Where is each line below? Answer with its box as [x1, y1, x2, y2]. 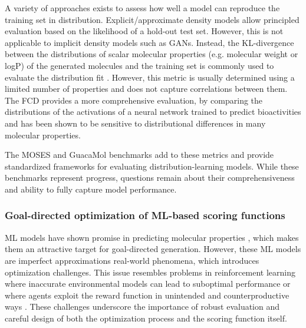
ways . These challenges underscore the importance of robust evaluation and [5, 300, 280, 313]
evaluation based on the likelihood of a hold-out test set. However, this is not [5, 25, 284, 37]
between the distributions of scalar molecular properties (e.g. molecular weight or [5, 48, 298, 60]
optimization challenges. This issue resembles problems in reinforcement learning [5, 266, 296, 278]
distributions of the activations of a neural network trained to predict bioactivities [5, 105, 301, 118]
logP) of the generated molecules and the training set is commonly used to [5, 59, 274, 71]
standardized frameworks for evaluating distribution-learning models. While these [5, 160, 299, 172]
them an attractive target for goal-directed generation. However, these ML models [5, 243, 301, 255]
